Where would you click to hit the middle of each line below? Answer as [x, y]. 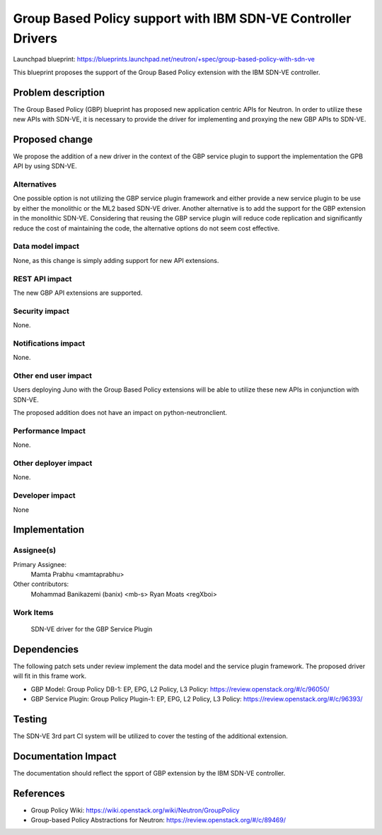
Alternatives [35, 185]
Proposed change [53, 139]
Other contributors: [41, 584]
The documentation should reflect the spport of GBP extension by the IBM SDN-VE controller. [149, 773]
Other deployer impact [53, 463]
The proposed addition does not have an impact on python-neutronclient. [120, 413]
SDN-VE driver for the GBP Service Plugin [92, 629]
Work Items [33, 612]
